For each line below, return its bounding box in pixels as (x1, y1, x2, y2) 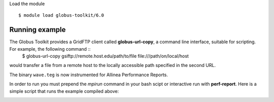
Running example (9, 25, 66, 34)
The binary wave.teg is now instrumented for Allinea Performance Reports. (9, 72, 168, 78)
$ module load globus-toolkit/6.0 (18, 13, 104, 18)
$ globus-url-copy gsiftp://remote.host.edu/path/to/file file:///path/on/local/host (22, 53, 189, 59)
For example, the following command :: (9, 46, 91, 52)
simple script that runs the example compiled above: (9, 88, 119, 94)
